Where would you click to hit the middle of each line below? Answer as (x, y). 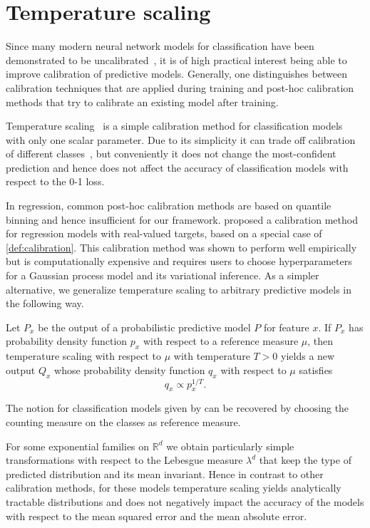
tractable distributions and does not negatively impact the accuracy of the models (185, 502)
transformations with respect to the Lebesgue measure (124, 460)
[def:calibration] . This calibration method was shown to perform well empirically (181, 247)
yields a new (308, 356)
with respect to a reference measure (221, 341)
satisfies (316, 369)
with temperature (212, 356)
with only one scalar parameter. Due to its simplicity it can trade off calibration (181, 139)
